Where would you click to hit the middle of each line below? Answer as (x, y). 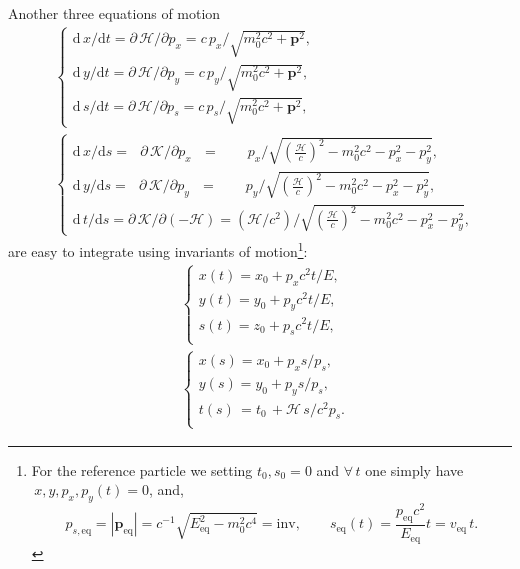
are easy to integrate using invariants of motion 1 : (158, 249)
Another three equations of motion (114, 13)
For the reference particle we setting (142, 469)
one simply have (414, 469)
